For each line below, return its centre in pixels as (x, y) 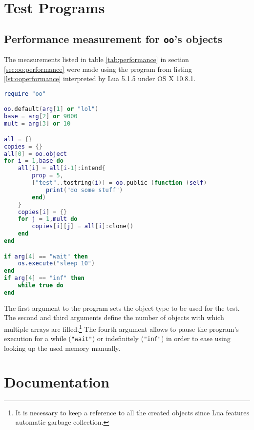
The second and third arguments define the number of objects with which (114, 317)
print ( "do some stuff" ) (84, 190)
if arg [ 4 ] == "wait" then (46, 256)
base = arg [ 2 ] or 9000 (41, 117)
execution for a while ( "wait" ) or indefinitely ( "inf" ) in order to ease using (117, 338)
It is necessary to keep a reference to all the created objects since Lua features (132, 412)
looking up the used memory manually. (62, 348)
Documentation (57, 381)
